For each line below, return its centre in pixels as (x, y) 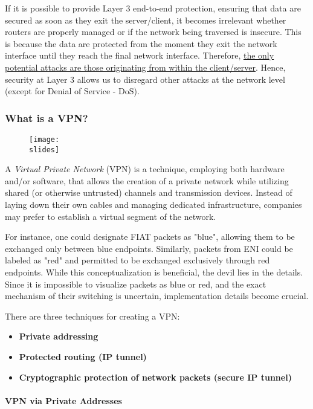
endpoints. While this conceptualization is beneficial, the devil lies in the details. (154, 272)
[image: (44, 139)
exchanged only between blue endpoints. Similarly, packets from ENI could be (149, 248)
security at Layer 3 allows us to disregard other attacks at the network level (145, 79)
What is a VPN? (47, 118)
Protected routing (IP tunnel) (83, 356)
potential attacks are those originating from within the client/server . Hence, (145, 67)
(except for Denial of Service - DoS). (72, 91)
